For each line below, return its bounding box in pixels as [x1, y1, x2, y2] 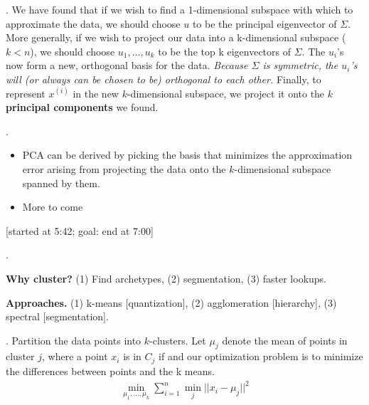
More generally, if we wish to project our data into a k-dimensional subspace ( [6, 30, 346, 45]
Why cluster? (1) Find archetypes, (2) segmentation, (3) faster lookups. [6, 270, 327, 285]
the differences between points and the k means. [6, 363, 215, 378]
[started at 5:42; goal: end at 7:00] [6, 223, 154, 238]
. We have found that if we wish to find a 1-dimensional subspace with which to [6, 2, 353, 16]
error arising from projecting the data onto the [22, 161, 226, 176]
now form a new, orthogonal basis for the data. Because [6, 58, 248, 73]
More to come [22, 199, 83, 214]
